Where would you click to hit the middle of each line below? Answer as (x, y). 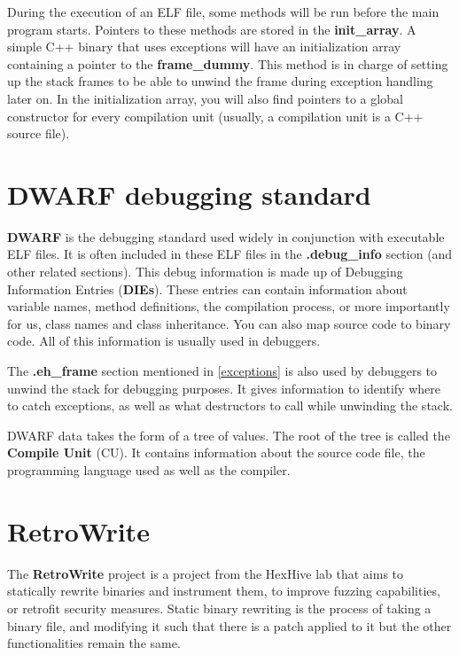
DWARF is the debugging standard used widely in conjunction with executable (226, 236)
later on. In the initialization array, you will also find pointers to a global (205, 98)
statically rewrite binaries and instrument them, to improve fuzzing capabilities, (224, 591)
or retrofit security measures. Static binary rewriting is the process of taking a (219, 608)
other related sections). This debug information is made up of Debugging (205, 272)
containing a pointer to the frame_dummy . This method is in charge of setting (228, 63)
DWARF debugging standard (189, 194)
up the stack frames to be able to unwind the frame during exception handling (220, 81)
